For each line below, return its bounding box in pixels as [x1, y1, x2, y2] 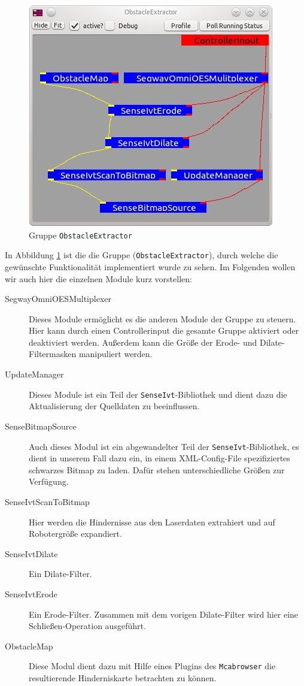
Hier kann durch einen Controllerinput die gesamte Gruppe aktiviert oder [29, 324, 299, 337]
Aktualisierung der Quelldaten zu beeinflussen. [29, 400, 200, 412]
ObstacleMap [5, 639, 53, 652]
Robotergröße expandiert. [29, 527, 122, 540]
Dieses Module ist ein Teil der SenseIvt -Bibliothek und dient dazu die [29, 388, 287, 400]
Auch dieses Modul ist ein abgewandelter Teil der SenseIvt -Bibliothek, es [29, 440, 299, 452]
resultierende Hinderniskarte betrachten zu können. [29, 671, 217, 684]
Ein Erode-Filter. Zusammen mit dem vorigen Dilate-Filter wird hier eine [29, 608, 299, 620]
